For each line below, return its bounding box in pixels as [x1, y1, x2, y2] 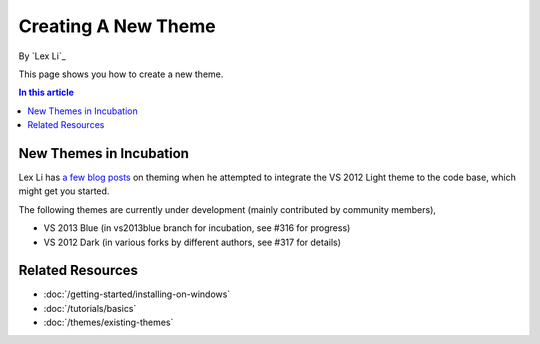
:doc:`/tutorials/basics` [43, 302, 137, 314]
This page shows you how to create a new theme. [18, 68, 224, 80]
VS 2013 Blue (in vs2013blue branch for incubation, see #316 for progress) [43, 222, 351, 234]
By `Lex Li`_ [18, 50, 67, 62]
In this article [18, 86, 75, 99]
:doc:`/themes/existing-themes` [43, 316, 174, 329]
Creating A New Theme [18, 15, 216, 37]
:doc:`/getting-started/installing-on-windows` [43, 288, 231, 300]
